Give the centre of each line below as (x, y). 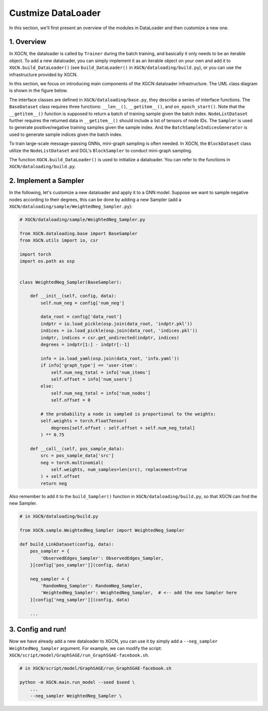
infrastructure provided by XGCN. (43, 74)
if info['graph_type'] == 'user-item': (89, 365)
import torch (35, 254)
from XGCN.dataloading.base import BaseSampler (78, 233)
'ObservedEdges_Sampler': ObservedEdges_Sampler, (102, 558)
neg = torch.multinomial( (72, 462)
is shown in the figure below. (38, 91)
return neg (54, 483)
